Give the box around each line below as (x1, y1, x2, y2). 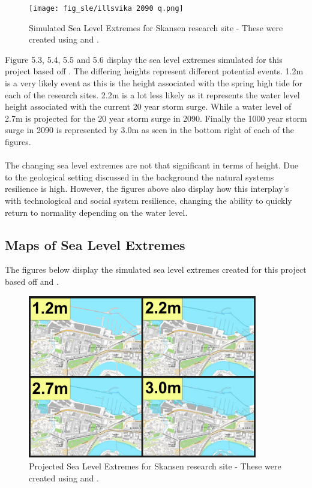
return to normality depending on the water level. (5, 206, 188, 218)
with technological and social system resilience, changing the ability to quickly (5, 194, 292, 206)
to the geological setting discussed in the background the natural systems (5, 170, 274, 183)
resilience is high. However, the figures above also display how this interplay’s (5, 182, 289, 195)
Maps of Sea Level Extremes (5, 235, 185, 254)
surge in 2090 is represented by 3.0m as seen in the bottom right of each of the (5, 123, 294, 136)
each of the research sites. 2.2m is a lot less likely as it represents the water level (5, 88, 300, 101)
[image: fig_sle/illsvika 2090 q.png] (29, 4, 184, 13)
